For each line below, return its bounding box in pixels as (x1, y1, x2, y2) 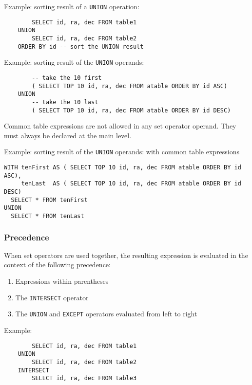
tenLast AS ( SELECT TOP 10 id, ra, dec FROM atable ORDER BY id (21, 180, 241, 187)
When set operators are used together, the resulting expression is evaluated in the (4, 250, 248, 260)
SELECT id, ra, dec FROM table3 (32, 375, 137, 382)
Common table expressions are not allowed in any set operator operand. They (4, 121, 236, 131)
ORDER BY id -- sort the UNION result (18, 43, 144, 50)
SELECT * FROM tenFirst (11, 196, 88, 203)
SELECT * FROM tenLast (11, 213, 84, 220)
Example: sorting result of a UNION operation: (4, 1, 139, 11)
